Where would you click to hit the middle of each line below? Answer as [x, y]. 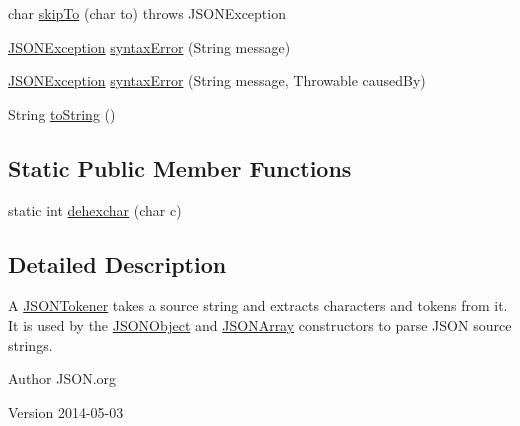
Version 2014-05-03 [66, 411]
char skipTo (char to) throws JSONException [147, 13]
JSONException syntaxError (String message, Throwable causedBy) [217, 80]
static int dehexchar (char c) [95, 209]
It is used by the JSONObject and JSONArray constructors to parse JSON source [260, 324]
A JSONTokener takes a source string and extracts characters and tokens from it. [258, 305]
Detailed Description [117, 263]
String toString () [62, 113]
